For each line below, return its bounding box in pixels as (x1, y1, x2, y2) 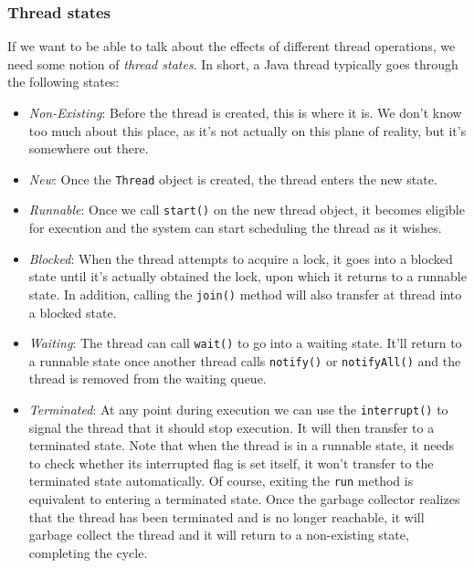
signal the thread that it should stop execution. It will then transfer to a (28, 417, 435, 437)
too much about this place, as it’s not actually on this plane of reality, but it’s (28, 121, 467, 140)
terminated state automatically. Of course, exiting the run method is (28, 471, 414, 490)
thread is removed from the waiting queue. (28, 369, 267, 388)
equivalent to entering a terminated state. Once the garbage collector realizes (28, 489, 460, 509)
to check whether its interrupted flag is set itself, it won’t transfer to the (28, 453, 434, 472)
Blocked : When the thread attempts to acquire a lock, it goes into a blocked (28, 248, 453, 268)
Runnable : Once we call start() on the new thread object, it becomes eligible (28, 200, 465, 219)
